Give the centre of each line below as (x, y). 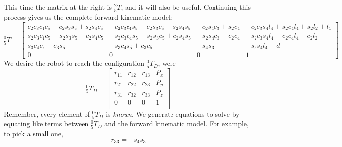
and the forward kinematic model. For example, (176, 124)
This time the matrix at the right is (58, 7)
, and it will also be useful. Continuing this (186, 7)
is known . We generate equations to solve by (173, 113)
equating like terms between (46, 124)
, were (167, 63)
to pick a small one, (34, 133)
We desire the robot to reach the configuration (74, 63)
